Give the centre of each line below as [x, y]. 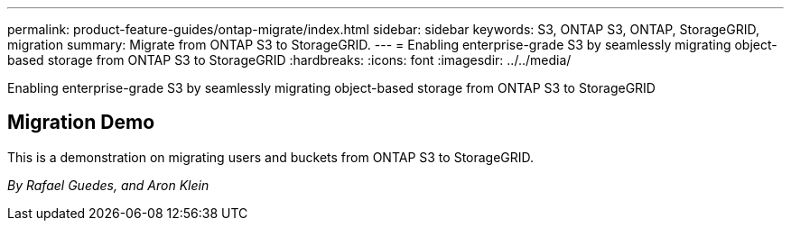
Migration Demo [81, 123]
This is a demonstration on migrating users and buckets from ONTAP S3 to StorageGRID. [271, 157]
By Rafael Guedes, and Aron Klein [108, 185]
